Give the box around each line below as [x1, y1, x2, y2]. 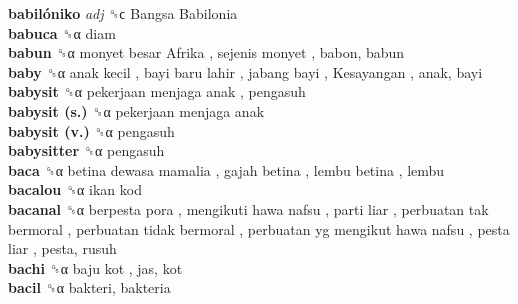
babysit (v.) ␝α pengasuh [8, 120, 175, 141]
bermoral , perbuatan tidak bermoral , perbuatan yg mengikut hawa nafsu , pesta [8, 218, 510, 239]
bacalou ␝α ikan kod [8, 179, 142, 200]
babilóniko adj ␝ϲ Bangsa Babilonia [8, 3, 238, 23]
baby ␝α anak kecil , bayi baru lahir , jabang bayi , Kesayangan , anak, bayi [8, 61, 483, 82]
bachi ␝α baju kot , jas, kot [8, 257, 183, 278]
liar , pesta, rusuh [8, 238, 117, 259]
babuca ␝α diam [8, 22, 116, 43]
